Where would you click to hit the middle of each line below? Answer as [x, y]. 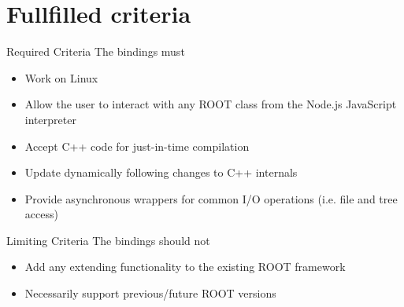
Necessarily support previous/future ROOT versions [150, 293]
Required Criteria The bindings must [96, 51]
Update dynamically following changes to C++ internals [161, 172]
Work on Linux [61, 77]
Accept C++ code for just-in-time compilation [137, 146]
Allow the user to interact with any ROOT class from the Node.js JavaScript [211, 104]
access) [41, 214]
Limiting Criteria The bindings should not [108, 240]
